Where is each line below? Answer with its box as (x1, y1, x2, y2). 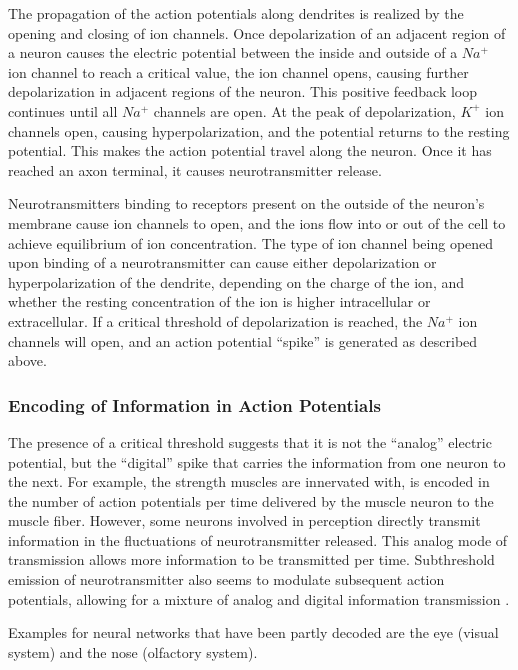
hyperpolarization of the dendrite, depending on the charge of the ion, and (8, 271, 465, 292)
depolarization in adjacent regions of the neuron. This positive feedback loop (8, 81, 477, 102)
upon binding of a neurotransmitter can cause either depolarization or (8, 252, 437, 273)
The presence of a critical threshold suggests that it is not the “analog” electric (8, 431, 492, 452)
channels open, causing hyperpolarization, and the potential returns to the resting (8, 120, 510, 141)
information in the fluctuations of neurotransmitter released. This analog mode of (8, 529, 508, 550)
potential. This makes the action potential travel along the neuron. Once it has (8, 140, 492, 161)
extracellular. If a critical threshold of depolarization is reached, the (8, 310, 423, 331)
